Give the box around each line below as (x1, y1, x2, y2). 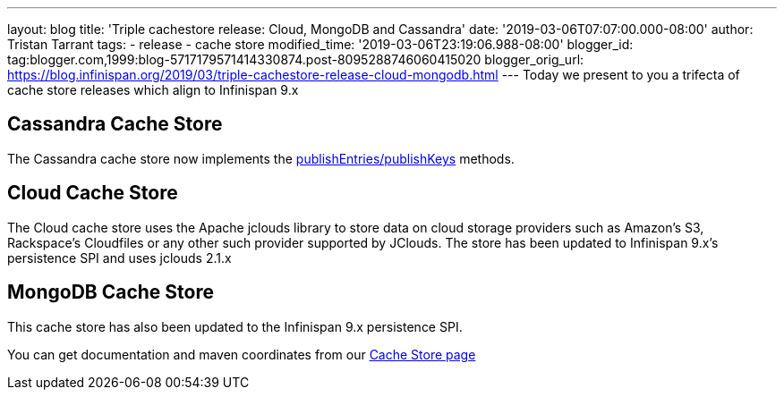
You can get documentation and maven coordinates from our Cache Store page (7, 346, 476, 362)
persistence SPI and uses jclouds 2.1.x (7, 249, 232, 266)
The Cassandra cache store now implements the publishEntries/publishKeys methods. (7, 150, 515, 166)
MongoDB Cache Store (7, 281, 214, 304)
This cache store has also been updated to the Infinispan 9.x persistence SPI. (7, 318, 463, 334)
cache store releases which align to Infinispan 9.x (7, 82, 299, 97)
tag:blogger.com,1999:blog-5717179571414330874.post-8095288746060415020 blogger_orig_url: (7, 52, 584, 67)
